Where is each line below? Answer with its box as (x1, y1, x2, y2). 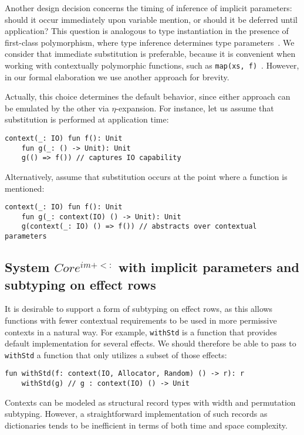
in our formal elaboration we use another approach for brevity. (5, 70, 229, 83)
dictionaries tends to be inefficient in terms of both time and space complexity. (5, 419, 288, 431)
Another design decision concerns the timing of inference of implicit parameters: (5, 2, 292, 13)
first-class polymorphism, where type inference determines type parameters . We (5, 36, 295, 48)
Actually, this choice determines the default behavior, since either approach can (5, 90, 291, 103)
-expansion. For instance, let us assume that (116, 101, 274, 114)
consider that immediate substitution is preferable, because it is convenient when (5, 47, 296, 60)
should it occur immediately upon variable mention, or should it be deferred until (5, 13, 298, 25)
